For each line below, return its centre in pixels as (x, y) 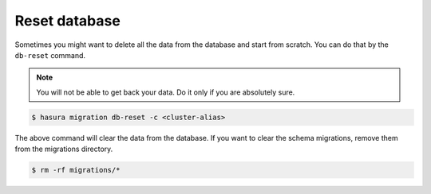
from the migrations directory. (64, 149)
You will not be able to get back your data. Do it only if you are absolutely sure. (166, 92)
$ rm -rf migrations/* (76, 170)
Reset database (68, 21)
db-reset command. (50, 55)
